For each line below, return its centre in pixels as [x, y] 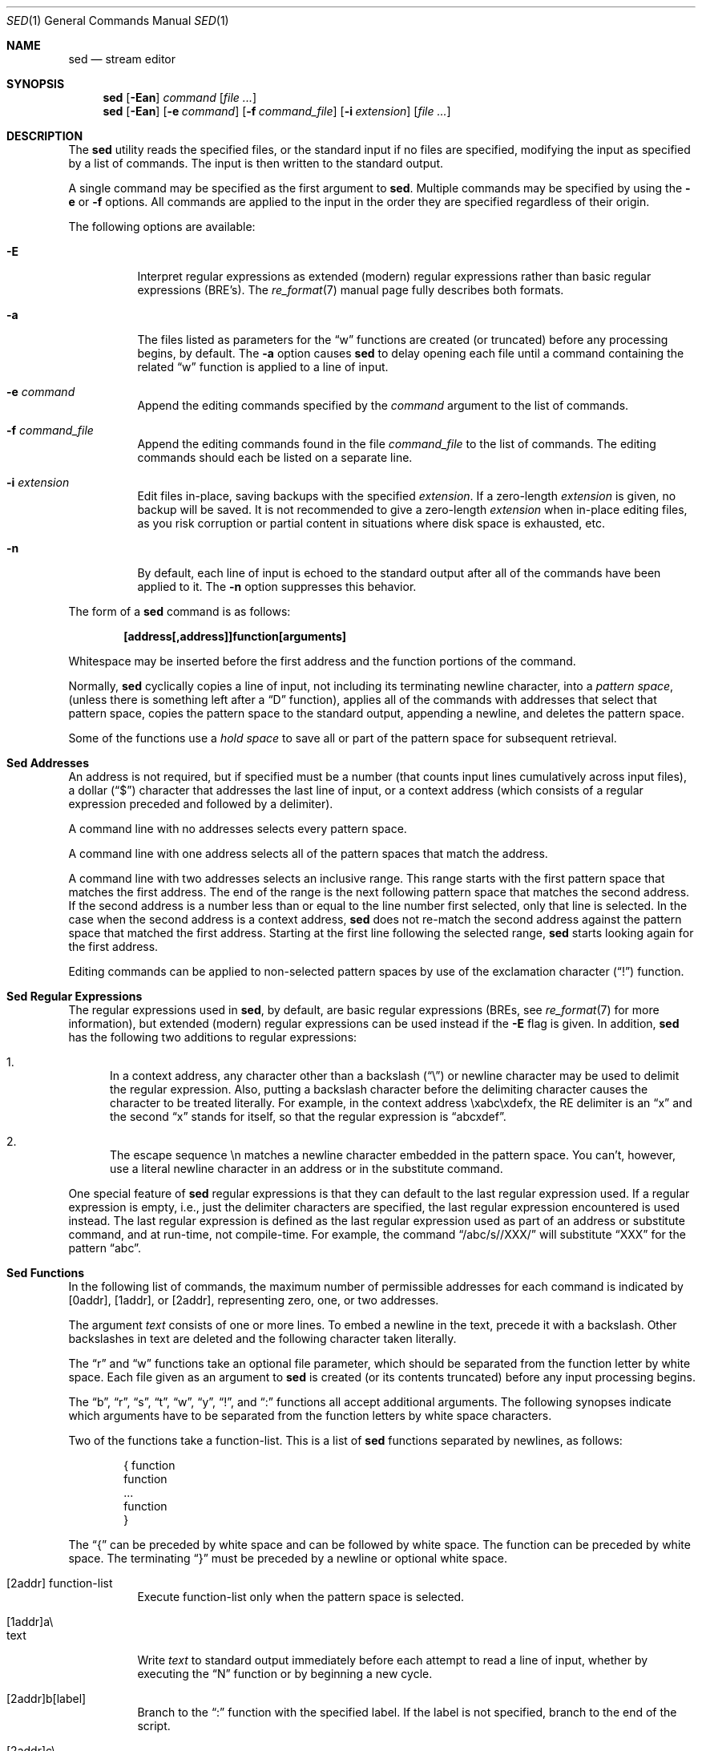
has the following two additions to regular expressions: [213, 1037]
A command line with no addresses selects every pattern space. [238, 829]
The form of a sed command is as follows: [180, 611]
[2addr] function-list [60, 1583]
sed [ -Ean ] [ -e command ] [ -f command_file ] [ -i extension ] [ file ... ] [277, 111]
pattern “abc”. [105, 1248]
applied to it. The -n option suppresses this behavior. [277, 586]
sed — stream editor [122, 59]
